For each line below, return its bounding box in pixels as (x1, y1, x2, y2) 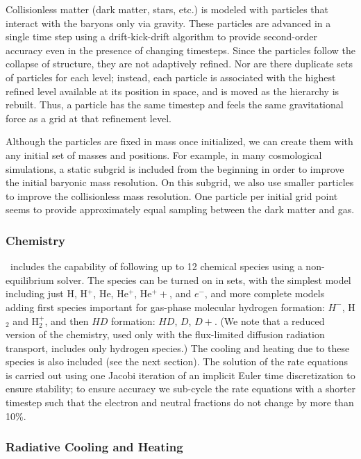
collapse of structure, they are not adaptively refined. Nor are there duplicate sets (6, 56, 353, 71)
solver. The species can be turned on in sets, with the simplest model (57, 272, 351, 287)
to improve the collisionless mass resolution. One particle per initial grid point (6, 188, 338, 203)
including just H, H (6, 286, 87, 301)
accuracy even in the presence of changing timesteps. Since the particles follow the (6, 42, 355, 57)
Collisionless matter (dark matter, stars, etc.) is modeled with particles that (6, 2, 329, 16)
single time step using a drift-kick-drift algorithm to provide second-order (6, 29, 317, 44)
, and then (44, 313, 89, 328)
